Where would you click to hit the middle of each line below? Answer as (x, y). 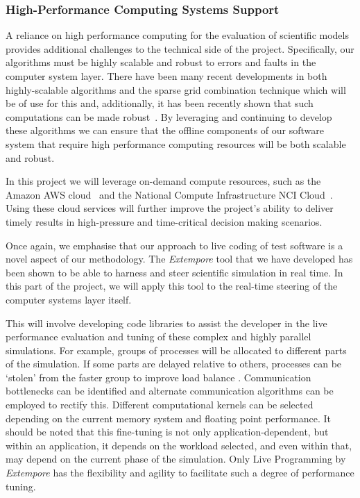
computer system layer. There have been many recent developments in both (166, 76)
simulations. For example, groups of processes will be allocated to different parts (176, 350)
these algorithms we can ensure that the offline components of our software (165, 130)
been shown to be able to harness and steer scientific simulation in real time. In (174, 272)
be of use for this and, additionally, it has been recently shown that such (160, 103)
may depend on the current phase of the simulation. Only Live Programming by (176, 459)
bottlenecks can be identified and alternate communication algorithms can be (170, 391)
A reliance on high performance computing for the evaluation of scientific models (177, 35)
